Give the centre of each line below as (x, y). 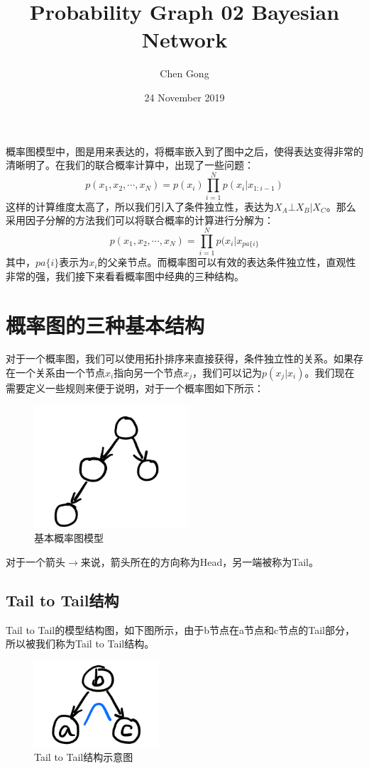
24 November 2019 (184, 97)
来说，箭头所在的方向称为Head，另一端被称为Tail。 (199, 561)
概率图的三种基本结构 (105, 324)
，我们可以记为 (227, 373)
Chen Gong (184, 73)
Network (184, 39)
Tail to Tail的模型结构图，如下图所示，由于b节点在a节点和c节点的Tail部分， (180, 629)
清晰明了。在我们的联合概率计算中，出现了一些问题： (130, 165)
